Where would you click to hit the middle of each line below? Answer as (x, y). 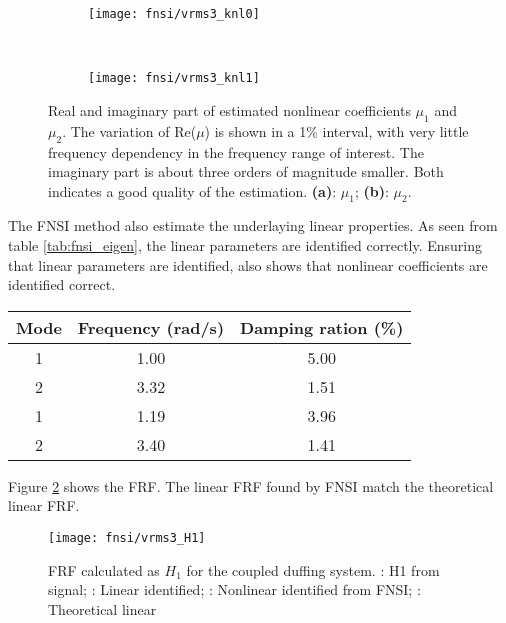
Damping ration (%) (322, 327)
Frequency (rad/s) (151, 327)
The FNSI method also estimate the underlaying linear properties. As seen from (253, 225)
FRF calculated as (104, 569)
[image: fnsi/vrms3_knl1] (174, 78)
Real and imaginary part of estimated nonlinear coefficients (229, 109)
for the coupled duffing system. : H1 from (313, 569)
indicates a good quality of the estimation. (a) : (192, 190)
